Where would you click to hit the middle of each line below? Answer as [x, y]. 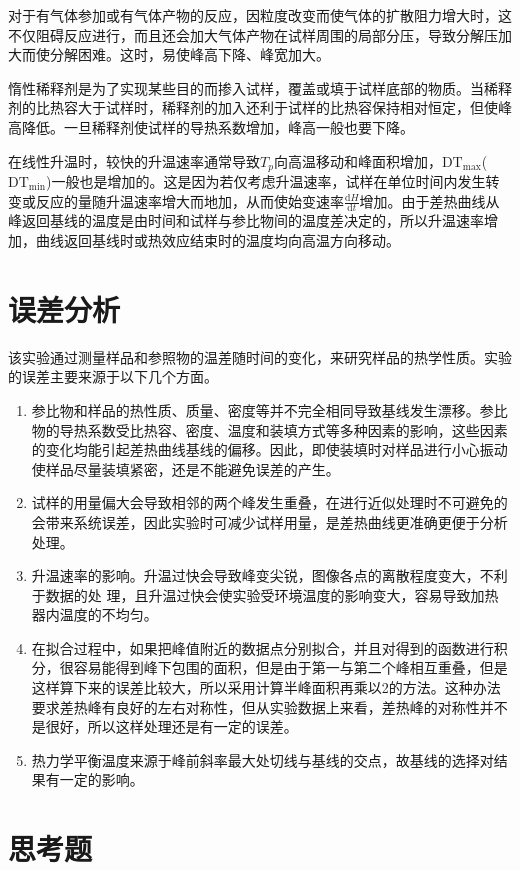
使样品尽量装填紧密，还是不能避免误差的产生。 [185, 468]
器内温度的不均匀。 [94, 614]
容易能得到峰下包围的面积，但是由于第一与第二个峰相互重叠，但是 [290, 667]
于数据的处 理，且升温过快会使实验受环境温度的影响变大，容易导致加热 [265, 594]
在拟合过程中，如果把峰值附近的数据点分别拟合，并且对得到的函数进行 [262, 647]
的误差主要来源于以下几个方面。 [113, 376]
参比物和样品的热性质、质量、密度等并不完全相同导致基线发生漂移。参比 [269, 409]
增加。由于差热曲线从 [429, 200]
